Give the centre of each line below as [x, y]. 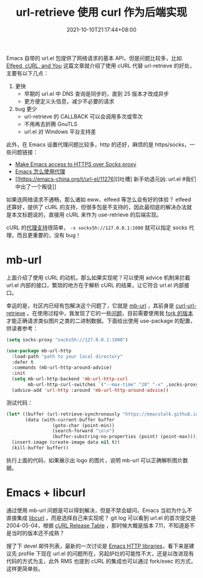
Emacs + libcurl [46, 493]
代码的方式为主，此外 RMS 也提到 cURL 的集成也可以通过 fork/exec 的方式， [101, 561]
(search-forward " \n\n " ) [83, 431]
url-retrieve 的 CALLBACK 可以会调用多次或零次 [83, 116]
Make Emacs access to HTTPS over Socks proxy [76, 164]
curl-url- [186, 305]
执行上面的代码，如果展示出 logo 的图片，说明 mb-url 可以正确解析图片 [95, 460]
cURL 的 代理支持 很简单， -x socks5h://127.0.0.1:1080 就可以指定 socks [97, 227]
